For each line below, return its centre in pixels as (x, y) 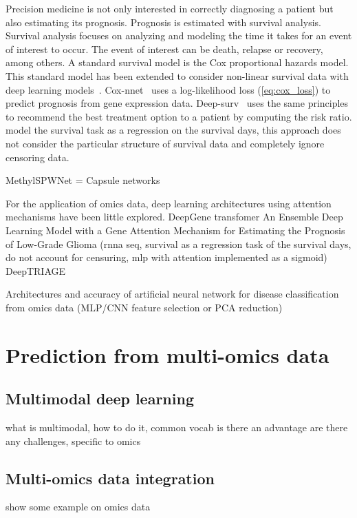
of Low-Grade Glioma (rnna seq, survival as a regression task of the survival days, (178, 244)
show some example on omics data (78, 507)
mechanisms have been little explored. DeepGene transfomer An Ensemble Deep (174, 217)
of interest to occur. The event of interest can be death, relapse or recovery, (164, 49)
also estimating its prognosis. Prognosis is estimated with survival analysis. (163, 22)
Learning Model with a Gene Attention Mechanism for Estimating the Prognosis (175, 230)
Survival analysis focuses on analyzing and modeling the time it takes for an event (179, 35)
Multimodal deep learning (100, 398)
